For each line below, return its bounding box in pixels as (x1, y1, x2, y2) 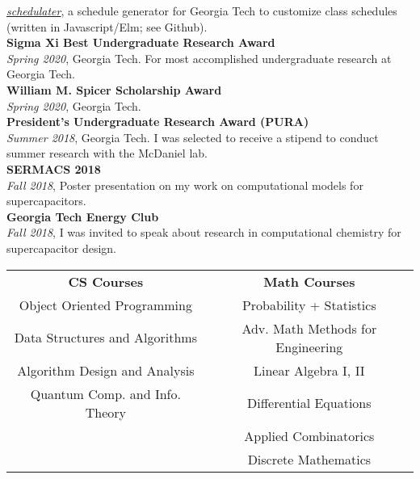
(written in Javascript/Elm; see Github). (6, 18, 208, 35)
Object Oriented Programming (19, 295, 192, 314)
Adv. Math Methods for (241, 318, 377, 338)
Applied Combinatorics (244, 426, 375, 445)
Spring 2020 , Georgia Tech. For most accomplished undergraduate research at (6, 49, 392, 66)
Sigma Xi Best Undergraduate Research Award (6, 34, 275, 51)
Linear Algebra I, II (254, 360, 365, 380)
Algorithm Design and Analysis (17, 360, 195, 380)
